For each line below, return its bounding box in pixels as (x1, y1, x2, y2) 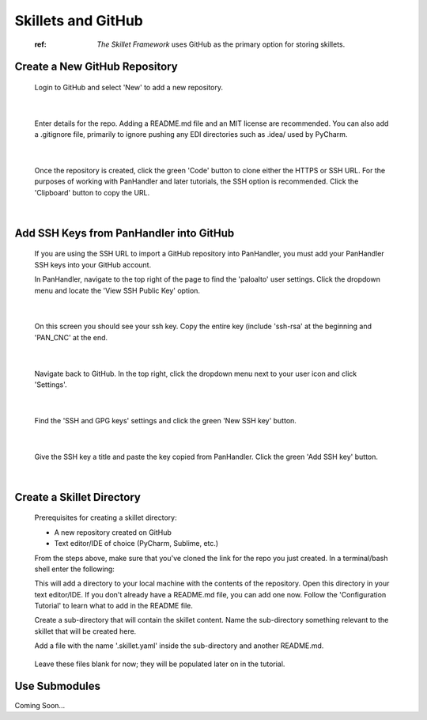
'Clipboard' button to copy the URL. (34, 188, 150, 197)
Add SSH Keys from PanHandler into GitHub (14, 226, 235, 240)
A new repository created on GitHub (54, 527, 172, 537)
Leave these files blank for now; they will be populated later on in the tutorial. (34, 659, 285, 669)
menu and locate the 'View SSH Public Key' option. (34, 286, 201, 295)
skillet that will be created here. (34, 626, 137, 636)
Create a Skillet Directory (14, 491, 142, 504)
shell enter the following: (34, 564, 115, 574)
